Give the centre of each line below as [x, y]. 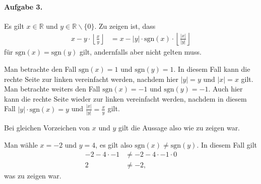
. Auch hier [225, 89]
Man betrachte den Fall [40, 69]
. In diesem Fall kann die [212, 69]
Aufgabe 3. [23, 6]
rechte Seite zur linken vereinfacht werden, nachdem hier [91, 79]
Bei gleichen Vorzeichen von [47, 128]
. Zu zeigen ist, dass [125, 26]
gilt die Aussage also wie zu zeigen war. [179, 128]
